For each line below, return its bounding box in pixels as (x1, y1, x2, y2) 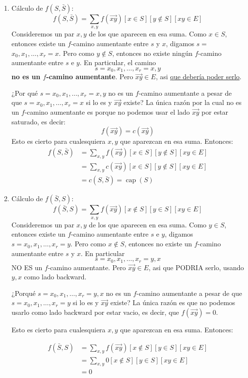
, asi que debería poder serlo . (155, 71, 242, 82)
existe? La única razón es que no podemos (110, 297, 235, 308)
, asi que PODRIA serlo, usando (148, 262, 244, 272)
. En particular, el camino (79, 57, 156, 68)
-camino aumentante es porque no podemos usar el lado (24, 107, 190, 117)
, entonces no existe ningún (112, 48, 193, 58)
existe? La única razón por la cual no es (124, 97, 242, 107)
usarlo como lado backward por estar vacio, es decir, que (11, 307, 179, 317)
